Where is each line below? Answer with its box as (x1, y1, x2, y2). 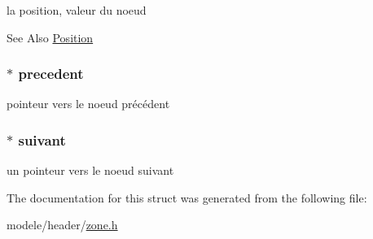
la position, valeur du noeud (7, 2, 147, 18)
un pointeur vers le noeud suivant (7, 162, 174, 179)
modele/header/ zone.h (7, 216, 118, 233)
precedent (18, 63, 84, 84)
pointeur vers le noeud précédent (7, 95, 170, 112)
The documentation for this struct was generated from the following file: (7, 189, 367, 206)
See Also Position (7, 28, 94, 46)
